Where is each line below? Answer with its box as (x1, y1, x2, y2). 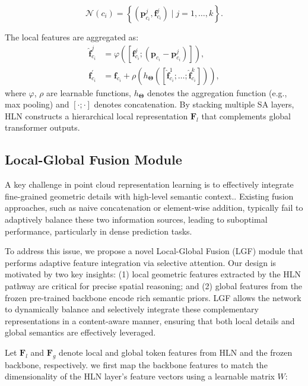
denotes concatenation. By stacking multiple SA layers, (94, 98, 294, 110)
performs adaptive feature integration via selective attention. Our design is (5, 256, 277, 268)
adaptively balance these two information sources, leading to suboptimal (5, 213, 268, 226)
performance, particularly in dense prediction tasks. (5, 224, 192, 237)
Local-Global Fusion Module (5, 150, 182, 169)
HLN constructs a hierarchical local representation (5, 109, 188, 122)
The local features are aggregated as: (5, 31, 139, 43)
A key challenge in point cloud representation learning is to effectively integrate (5, 178, 294, 191)
